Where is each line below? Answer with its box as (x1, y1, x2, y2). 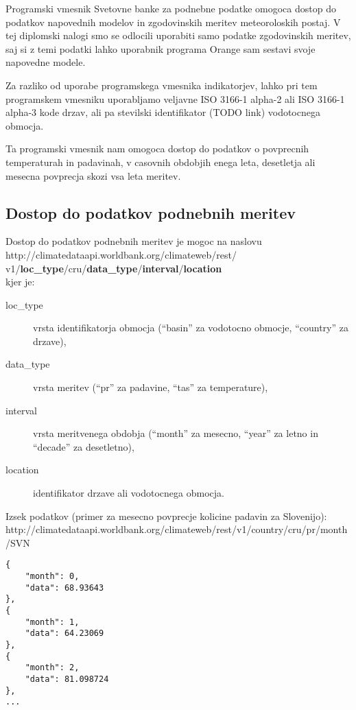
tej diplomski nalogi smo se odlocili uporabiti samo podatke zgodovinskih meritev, (5, 28, 351, 43)
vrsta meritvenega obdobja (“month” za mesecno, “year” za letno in (33, 426, 318, 440)
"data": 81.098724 (25, 674, 109, 684)
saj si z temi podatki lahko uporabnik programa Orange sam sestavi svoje (5, 41, 316, 56)
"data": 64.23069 (25, 628, 104, 639)
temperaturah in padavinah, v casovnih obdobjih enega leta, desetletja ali (5, 154, 316, 169)
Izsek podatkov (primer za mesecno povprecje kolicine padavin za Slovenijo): (5, 508, 327, 523)
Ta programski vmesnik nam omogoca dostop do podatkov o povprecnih (5, 141, 309, 156)
